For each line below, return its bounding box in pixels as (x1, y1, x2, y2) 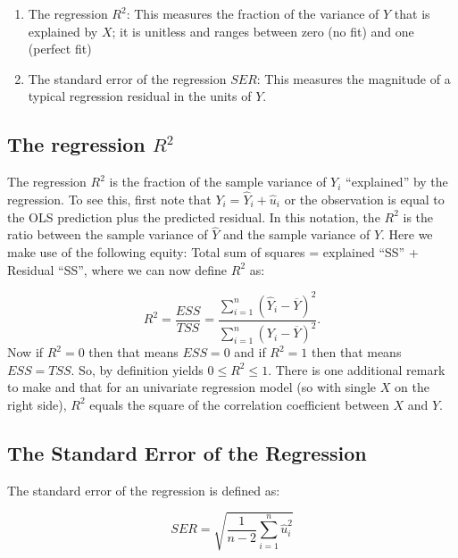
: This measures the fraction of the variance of (126, 4, 379, 22)
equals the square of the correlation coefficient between (89, 395, 389, 413)
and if (234, 343, 266, 362)
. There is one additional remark (268, 360, 446, 379)
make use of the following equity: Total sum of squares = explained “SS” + (7, 242, 419, 261)
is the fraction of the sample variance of (109, 172, 327, 191)
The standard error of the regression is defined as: (7, 480, 280, 499)
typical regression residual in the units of (28, 87, 252, 105)
